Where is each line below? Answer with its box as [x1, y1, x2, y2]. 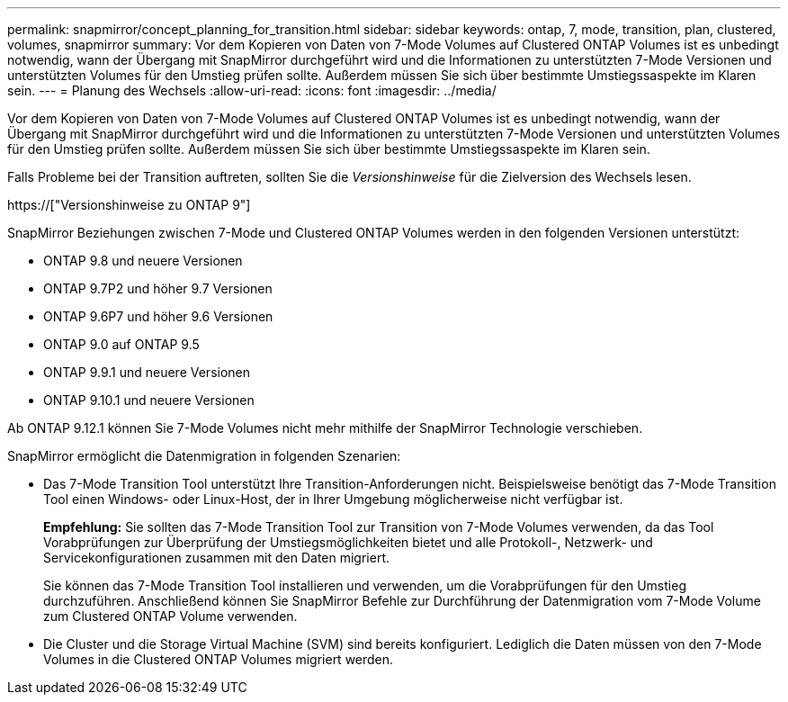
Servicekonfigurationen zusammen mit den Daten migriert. [43, 550, 390, 565]
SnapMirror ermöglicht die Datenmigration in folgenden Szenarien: [7, 448, 401, 463]
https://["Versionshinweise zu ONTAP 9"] [7, 197, 251, 212]
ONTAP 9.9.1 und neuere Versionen [43, 364, 251, 380]
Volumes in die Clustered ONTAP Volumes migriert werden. [43, 652, 394, 667]
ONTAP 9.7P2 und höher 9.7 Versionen [43, 281, 273, 296]
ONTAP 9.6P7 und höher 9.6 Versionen [43, 309, 273, 324]
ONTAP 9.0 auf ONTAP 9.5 [43, 337, 200, 352]
